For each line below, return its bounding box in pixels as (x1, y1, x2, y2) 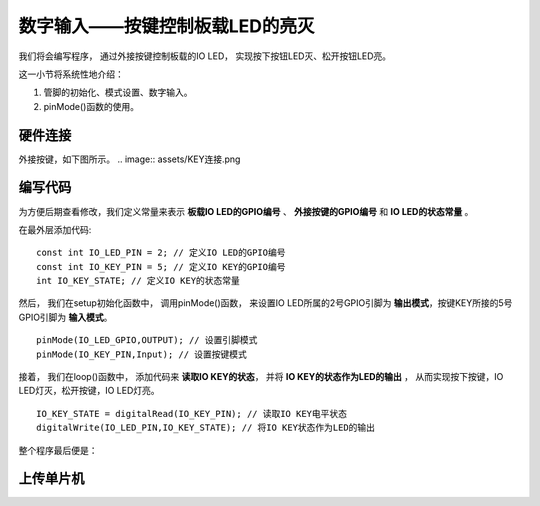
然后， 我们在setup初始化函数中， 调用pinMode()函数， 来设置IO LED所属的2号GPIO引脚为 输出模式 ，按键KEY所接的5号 (18, 297, 513, 309)
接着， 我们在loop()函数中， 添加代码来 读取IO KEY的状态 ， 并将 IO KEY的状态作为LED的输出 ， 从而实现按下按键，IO (18, 371, 504, 383)
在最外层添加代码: (18, 223, 92, 235)
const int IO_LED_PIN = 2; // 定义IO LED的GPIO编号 (36, 247, 286, 259)
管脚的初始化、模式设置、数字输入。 (43, 86, 193, 99)
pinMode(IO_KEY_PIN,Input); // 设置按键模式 (36, 348, 247, 360)
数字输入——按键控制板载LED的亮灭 (18, 15, 315, 37)
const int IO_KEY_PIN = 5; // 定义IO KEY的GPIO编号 (36, 261, 286, 272)
